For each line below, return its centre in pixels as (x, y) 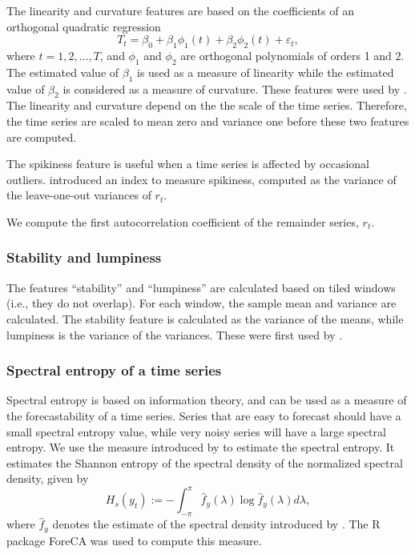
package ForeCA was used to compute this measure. (134, 540)
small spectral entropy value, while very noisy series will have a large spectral (196, 431)
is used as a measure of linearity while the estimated (266, 72)
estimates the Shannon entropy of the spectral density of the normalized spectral (205, 462)
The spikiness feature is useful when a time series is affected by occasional (188, 164)
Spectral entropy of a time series (114, 370)
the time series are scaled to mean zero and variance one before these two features (208, 120)
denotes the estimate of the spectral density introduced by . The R (216, 524)
